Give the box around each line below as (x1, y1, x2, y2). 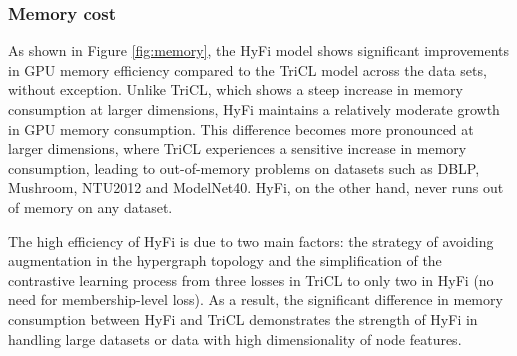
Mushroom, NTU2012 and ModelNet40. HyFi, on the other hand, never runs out (8, 177, 504, 198)
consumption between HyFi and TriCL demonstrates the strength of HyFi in (8, 308, 478, 329)
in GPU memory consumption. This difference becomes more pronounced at (8, 118, 474, 139)
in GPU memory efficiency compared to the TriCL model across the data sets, (8, 59, 487, 80)
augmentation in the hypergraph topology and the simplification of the (8, 250, 442, 271)
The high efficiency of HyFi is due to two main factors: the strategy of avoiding (8, 230, 494, 251)
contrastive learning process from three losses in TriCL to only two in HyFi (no (8, 269, 494, 290)
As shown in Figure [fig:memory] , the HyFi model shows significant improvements (8, 40, 510, 61)
